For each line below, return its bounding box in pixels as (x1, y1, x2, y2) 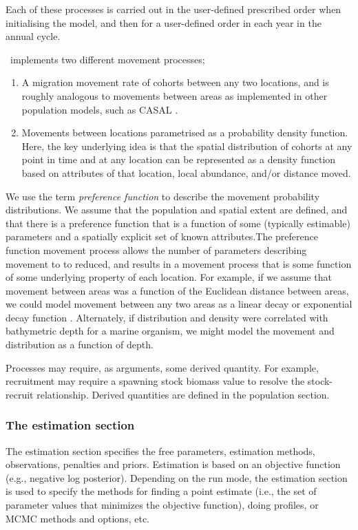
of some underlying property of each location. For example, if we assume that (6, 270, 332, 284)
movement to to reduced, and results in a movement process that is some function (6, 256, 352, 271)
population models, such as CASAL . (21, 102, 178, 116)
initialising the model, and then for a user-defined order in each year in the (6, 15, 322, 30)
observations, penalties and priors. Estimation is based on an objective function (6, 457, 341, 471)
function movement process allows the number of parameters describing (6, 242, 307, 257)
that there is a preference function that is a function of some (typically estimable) (6, 215, 350, 230)
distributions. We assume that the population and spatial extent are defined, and (6, 202, 348, 217)
